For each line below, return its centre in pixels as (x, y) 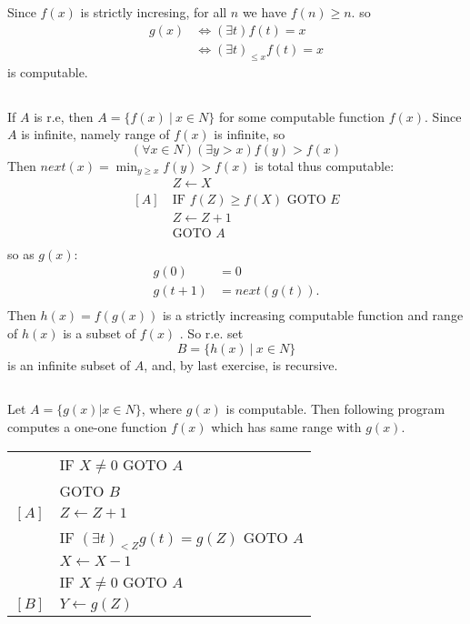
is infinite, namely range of (95, 134)
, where (162, 409)
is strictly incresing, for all (154, 12)
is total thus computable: (325, 166)
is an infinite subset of (69, 364)
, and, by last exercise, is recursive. (241, 364)
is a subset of (100, 332)
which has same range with (286, 427)
